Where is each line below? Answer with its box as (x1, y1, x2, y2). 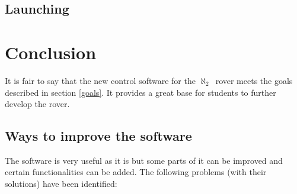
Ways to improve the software (5, 127, 192, 145)
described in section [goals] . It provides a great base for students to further (5, 86, 276, 98)
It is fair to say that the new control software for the (5, 74, 196, 86)
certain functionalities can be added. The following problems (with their (5, 166, 267, 178)
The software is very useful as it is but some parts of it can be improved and (5, 154, 283, 166)
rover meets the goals (215, 74, 293, 86)
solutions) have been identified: (5, 177, 117, 190)
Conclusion (5, 40, 97, 64)
